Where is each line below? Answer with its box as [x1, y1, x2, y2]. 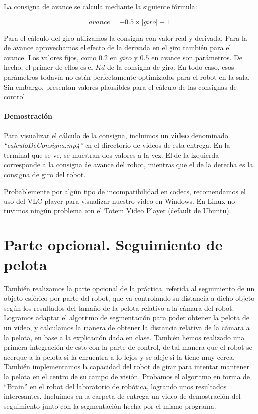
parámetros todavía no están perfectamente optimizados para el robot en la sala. [4, 71, 250, 82]
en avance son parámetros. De [151, 52, 242, 62]
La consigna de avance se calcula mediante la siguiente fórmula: [4, 1, 197, 11]
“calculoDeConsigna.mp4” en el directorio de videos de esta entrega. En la [4, 140, 230, 150]
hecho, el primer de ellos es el [4, 62, 93, 72]
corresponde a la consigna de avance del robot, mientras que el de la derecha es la [4, 159, 253, 170]
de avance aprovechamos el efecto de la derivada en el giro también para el [4, 42, 231, 53]
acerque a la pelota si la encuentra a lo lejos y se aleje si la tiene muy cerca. [4, 351, 235, 362]
